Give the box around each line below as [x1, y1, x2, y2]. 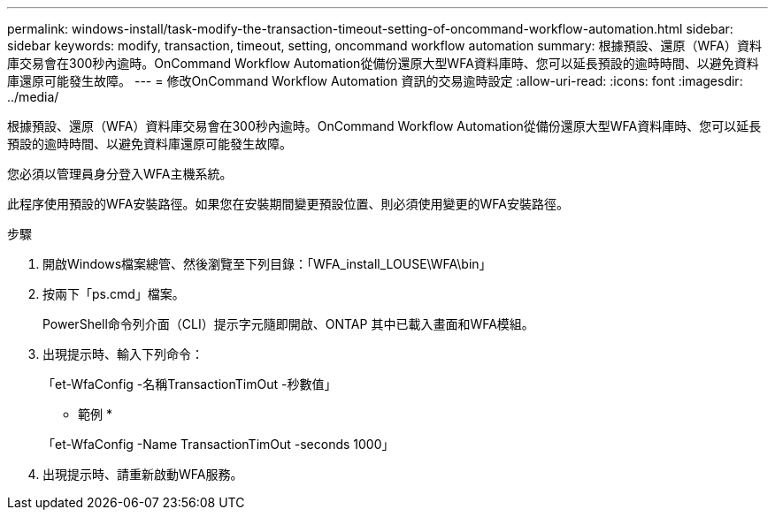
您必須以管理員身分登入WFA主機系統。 [7, 166, 233, 181]
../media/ [7, 89, 59, 104]
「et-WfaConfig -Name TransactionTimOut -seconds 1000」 [42, 437, 395, 452]
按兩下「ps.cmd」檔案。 [42, 286, 185, 301]
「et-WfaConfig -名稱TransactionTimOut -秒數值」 [42, 376, 337, 392]
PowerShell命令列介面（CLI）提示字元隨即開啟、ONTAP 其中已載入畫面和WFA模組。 [42, 316, 534, 331]
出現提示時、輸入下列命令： [42, 346, 203, 361]
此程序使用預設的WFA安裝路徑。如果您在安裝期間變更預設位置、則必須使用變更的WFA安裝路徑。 [7, 196, 569, 211]
